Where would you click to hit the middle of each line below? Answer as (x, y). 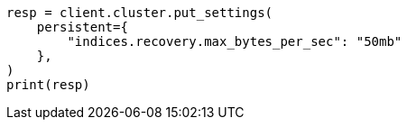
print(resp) (48, 85)
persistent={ (82, 27)
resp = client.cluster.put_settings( (140, 13)
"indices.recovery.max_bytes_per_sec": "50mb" (235, 41)
